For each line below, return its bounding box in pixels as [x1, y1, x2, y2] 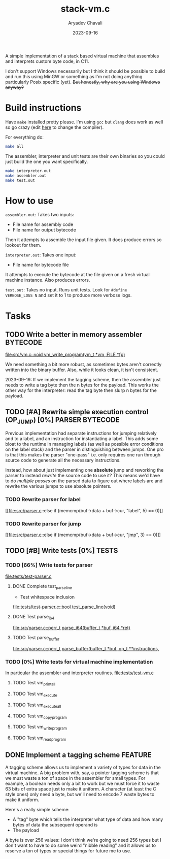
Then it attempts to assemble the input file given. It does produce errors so [5, 237, 162, 243]
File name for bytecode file [12, 262, 69, 268]
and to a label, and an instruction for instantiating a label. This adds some [5, 436, 158, 442]
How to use [5, 195, 54, 206]
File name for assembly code [12, 221, 74, 227]
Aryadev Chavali [68, 20, 103, 26]
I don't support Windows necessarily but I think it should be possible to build [5, 68, 165, 74]
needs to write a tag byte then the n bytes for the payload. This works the [5, 382, 159, 388]
